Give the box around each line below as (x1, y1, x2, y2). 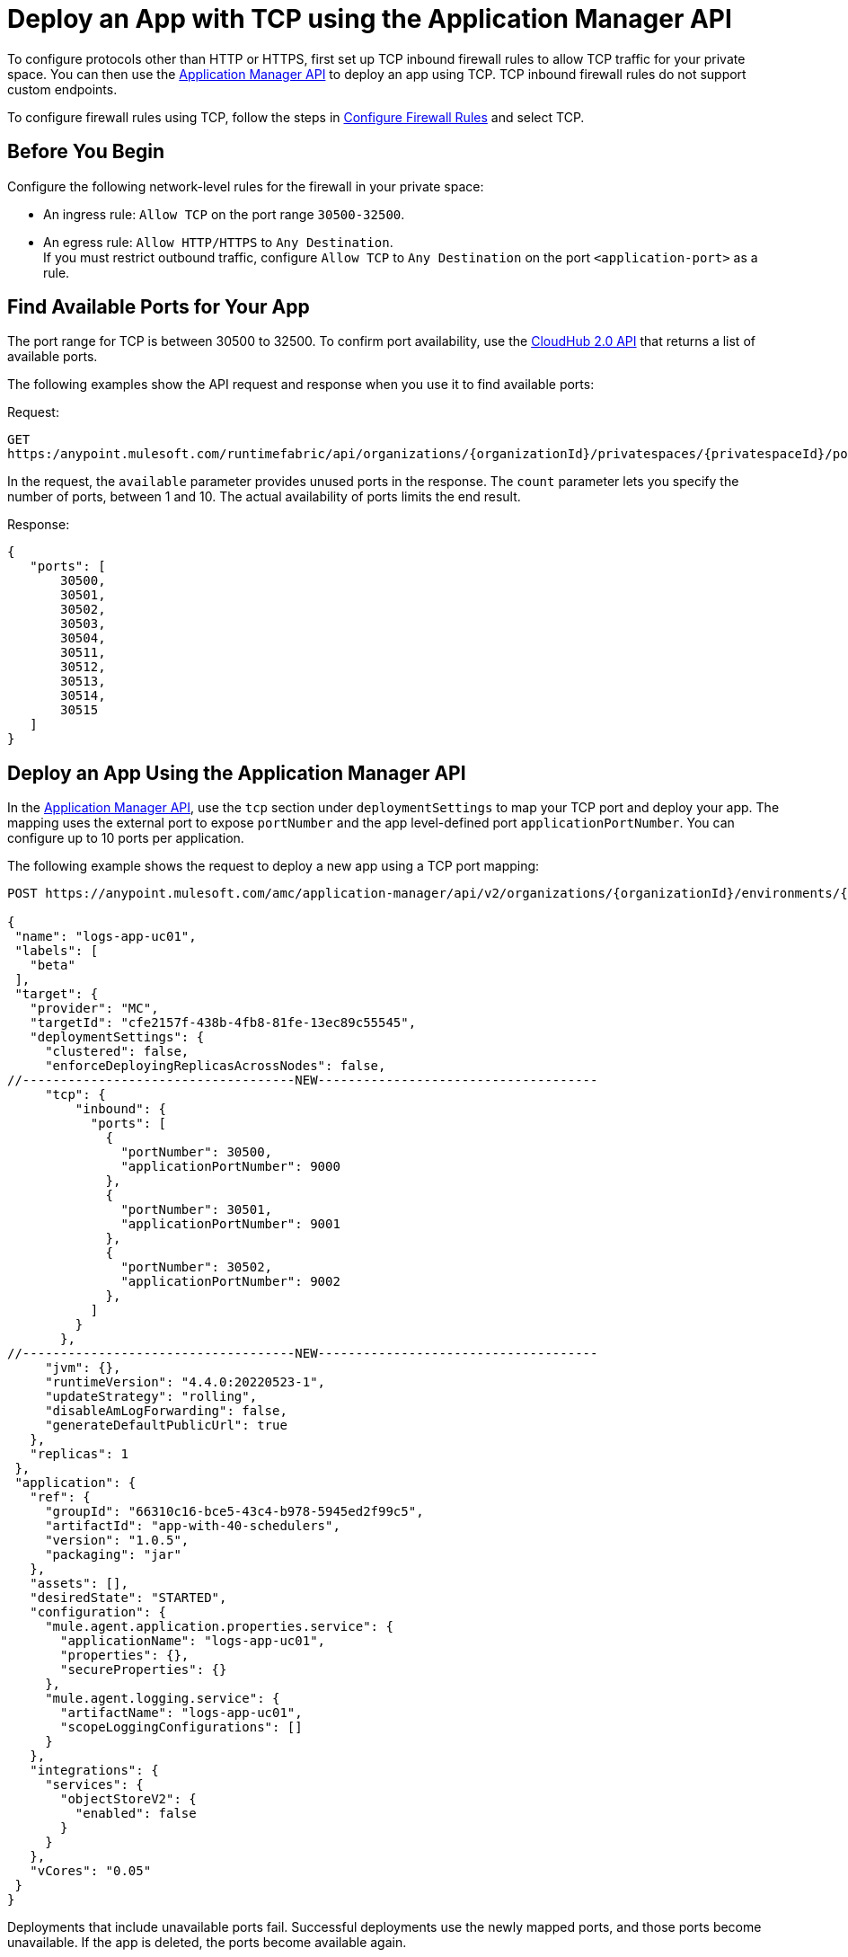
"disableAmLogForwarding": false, (45, 1404, 287, 1419)
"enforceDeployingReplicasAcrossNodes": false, (45, 1058, 386, 1074)
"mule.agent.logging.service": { (45, 1691, 280, 1706)
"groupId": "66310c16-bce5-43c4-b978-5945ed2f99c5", (45, 1504, 424, 1519)
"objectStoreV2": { (60, 1792, 197, 1807)
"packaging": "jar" (45, 1547, 181, 1563)
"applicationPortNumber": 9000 (120, 1159, 340, 1174)
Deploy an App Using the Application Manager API (7, 761, 466, 784)
